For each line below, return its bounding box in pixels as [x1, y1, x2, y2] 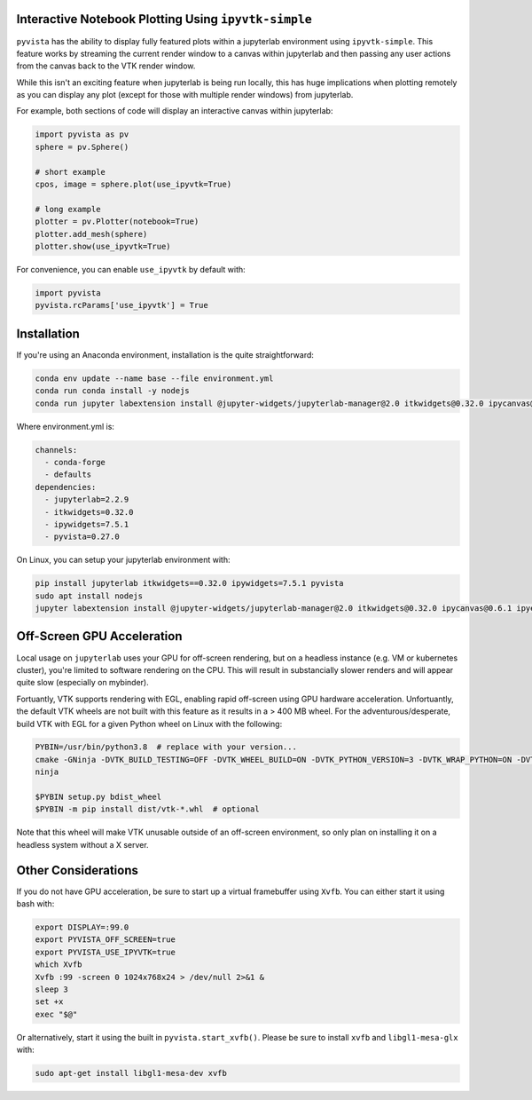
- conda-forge [44, 457, 106, 467]
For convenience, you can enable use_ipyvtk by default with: [16, 264, 246, 274]
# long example [35, 204, 101, 214]
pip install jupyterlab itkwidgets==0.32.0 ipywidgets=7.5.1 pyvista [35, 578, 344, 589]
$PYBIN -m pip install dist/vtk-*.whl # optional [35, 804, 261, 814]
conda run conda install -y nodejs [35, 386, 190, 396]
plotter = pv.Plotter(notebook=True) [35, 217, 199, 226]
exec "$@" [35, 1009, 78, 1019]
